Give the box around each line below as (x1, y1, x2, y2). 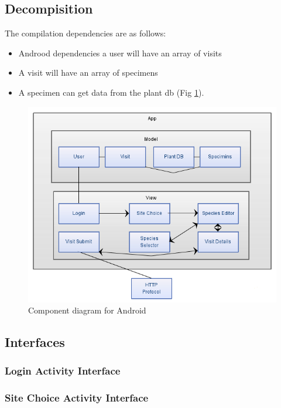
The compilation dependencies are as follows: (5, 27, 166, 39)
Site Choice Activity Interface (5, 390, 149, 405)
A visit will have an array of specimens (18, 66, 158, 79)
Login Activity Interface (5, 363, 121, 378)
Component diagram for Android (28, 304, 146, 316)
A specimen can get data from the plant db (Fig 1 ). (18, 86, 204, 98)
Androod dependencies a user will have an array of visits (18, 46, 222, 59)
